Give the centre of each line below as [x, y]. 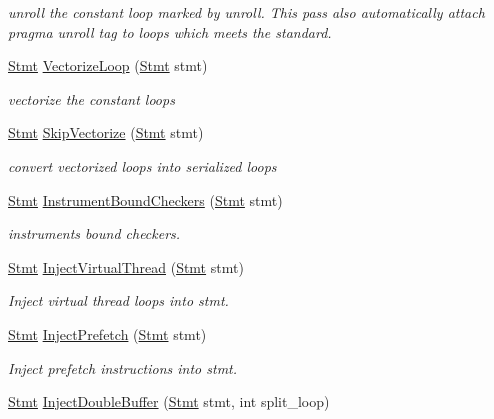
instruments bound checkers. [94, 233]
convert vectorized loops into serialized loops [142, 165]
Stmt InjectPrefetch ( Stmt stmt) [107, 333]
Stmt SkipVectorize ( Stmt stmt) [106, 132]
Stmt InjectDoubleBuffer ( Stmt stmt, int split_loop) [169, 401]
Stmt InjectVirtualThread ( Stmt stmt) [126, 266]
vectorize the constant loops [91, 98]
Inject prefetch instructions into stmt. [123, 367]
